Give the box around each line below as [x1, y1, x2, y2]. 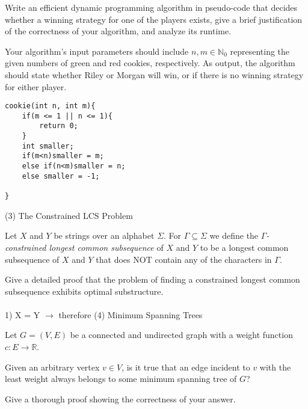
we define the [209, 229, 259, 242]
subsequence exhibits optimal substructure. [5, 284, 164, 297]
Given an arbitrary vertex [5, 360, 100, 373]
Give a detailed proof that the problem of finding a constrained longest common [5, 273, 300, 286]
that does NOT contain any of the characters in [96, 253, 272, 265]
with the [259, 360, 291, 373]
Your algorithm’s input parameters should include [5, 45, 189, 57]
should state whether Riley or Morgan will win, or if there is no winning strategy [5, 68, 304, 81]
